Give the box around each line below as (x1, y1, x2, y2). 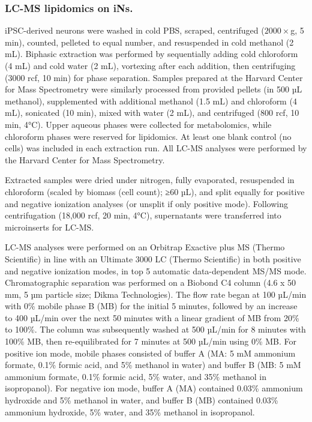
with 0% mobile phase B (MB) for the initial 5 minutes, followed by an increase (5, 300, 298, 312)
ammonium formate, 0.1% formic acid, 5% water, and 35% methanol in (5, 370, 267, 382)
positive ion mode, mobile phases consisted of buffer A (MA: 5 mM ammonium (5, 346, 296, 359)
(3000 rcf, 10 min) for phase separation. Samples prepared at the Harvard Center (5, 71, 303, 83)
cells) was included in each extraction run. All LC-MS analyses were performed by (5, 142, 307, 154)
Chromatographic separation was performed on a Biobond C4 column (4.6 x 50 (5, 276, 296, 289)
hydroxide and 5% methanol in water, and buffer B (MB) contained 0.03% (5, 394, 278, 406)
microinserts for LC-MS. (5, 220, 94, 233)
